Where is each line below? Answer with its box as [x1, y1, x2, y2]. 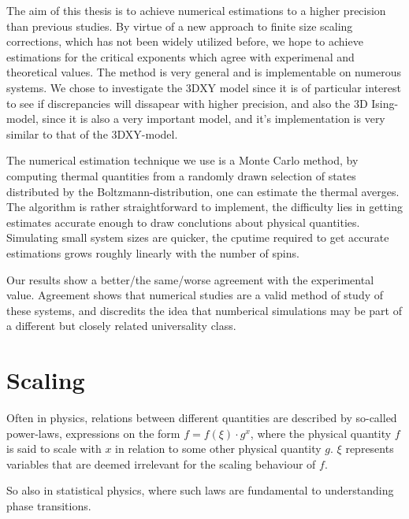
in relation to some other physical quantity [115, 440, 322, 457]
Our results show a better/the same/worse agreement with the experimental [6, 271, 374, 287]
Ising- [371, 95, 399, 111]
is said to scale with [6, 440, 102, 457]
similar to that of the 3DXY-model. [6, 125, 178, 142]
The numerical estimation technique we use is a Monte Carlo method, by [6, 152, 359, 169]
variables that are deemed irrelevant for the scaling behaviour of [6, 455, 316, 472]
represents [345, 440, 394, 457]
